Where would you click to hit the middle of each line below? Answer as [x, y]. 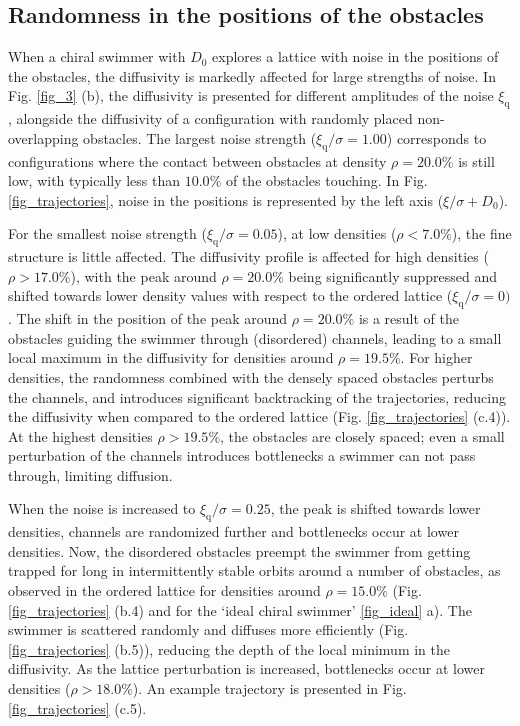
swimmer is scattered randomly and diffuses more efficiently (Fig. [208, 629]
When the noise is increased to [102, 508]
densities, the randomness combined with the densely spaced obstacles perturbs [251, 376]
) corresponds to [436, 137]
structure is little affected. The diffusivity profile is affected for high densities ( [248, 256]
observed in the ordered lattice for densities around [164, 590]
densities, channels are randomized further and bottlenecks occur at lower [233, 531]
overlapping [43, 137]
